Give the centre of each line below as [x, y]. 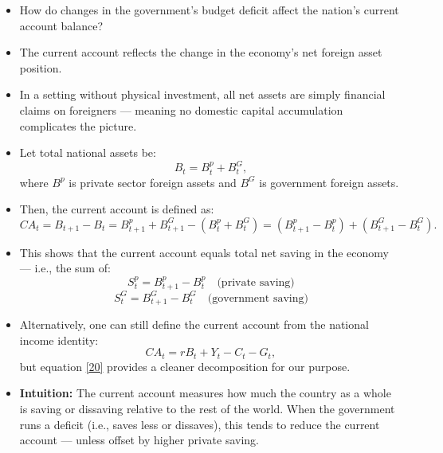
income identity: [59, 340]
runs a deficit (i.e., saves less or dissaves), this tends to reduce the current [200, 424]
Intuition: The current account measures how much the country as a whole [205, 393]
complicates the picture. [78, 125]
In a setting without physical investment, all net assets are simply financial [202, 94]
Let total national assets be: [88, 152]
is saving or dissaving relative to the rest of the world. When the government [207, 409]
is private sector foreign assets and [153, 182]
